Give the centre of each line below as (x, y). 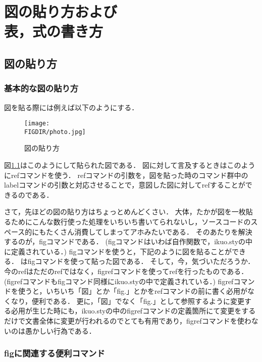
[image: (37, 124)
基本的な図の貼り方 (41, 88)
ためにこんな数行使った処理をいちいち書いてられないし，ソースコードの (131, 222)
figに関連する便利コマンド (55, 353)
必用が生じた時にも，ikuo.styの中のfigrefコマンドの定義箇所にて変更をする (133, 311)
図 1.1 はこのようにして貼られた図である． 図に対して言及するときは (116, 165)
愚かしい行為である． (60, 330)
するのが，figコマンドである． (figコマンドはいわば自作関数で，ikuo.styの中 (128, 241)
